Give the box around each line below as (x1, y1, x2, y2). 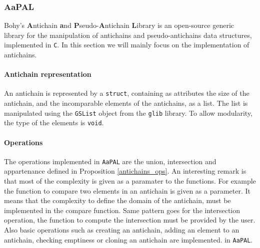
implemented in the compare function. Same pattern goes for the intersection (4, 205, 240, 215)
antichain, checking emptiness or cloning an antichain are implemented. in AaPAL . (4, 234, 253, 245)
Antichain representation (4, 69, 91, 79)
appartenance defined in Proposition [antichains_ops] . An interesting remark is (4, 166, 246, 176)
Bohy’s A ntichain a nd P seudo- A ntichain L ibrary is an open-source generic (4, 20, 234, 30)
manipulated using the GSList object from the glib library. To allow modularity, (4, 107, 252, 118)
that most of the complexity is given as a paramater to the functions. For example (4, 176, 256, 186)
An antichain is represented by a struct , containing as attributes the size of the (4, 88, 249, 98)
